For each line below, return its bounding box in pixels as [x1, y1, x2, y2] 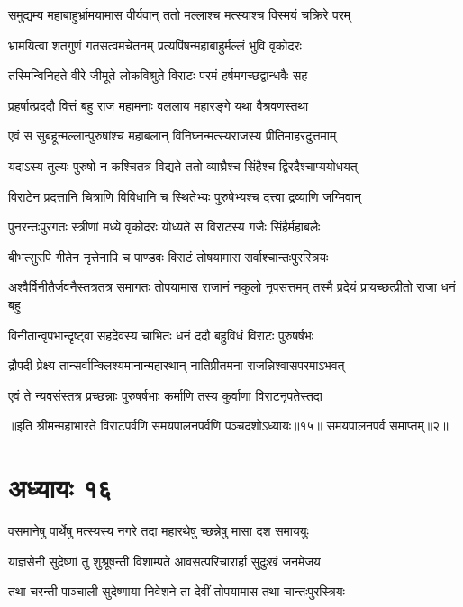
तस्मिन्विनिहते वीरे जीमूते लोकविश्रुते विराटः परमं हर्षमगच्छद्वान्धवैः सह [8, 66, 308, 85]
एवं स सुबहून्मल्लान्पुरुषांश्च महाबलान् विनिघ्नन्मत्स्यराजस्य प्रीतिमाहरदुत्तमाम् [8, 126, 337, 145]
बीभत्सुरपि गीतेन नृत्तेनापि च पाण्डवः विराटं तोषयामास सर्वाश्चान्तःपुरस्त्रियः [8, 247, 329, 266]
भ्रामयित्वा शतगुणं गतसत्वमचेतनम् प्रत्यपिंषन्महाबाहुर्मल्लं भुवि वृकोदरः [8, 35, 302, 54]
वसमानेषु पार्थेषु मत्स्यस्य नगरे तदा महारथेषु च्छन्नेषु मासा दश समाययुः [8, 521, 309, 540]
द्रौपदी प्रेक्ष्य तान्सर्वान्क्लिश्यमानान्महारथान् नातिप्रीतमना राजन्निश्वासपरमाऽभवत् [8, 356, 345, 375]
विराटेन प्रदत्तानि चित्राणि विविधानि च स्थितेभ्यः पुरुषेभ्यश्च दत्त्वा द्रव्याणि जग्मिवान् [8, 186, 362, 205]
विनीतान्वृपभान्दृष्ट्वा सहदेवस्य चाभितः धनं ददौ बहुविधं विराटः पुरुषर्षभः [8, 325, 314, 344]
